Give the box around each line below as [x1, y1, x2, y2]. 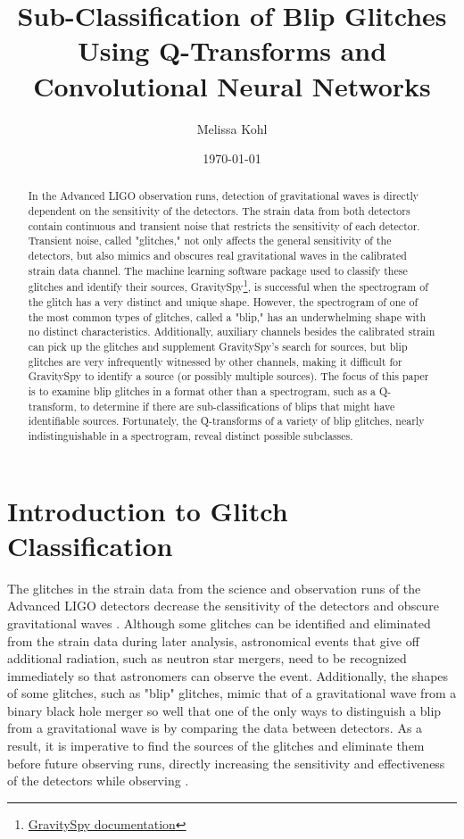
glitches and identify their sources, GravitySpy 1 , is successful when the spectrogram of [28, 277, 428, 295]
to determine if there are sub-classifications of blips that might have [79, 398, 395, 413]
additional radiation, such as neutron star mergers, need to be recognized [7, 649, 407, 668]
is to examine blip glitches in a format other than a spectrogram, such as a [28, 383, 376, 398]
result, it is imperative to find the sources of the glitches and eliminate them [7, 736, 425, 755]
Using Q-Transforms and [77, 32, 387, 69]
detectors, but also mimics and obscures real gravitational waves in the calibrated [28, 248, 407, 263]
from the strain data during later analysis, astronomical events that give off [7, 631, 419, 650]
